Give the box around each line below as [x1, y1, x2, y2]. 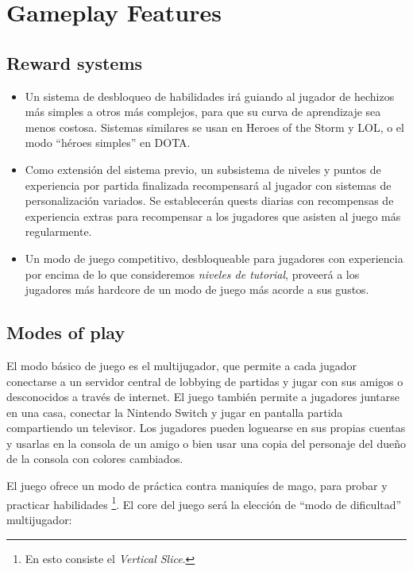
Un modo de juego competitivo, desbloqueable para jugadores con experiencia [25, 249, 403, 266]
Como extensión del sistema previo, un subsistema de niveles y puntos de [25, 160, 381, 177]
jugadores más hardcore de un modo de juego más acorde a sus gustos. [25, 281, 369, 298]
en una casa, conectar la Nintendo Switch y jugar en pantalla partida [6, 403, 343, 420]
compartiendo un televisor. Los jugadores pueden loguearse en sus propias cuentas [6, 419, 406, 436]
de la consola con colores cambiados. [6, 450, 183, 467]
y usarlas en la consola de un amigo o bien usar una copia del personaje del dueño [6, 434, 406, 451]
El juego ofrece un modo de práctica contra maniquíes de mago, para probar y [6, 477, 388, 494]
